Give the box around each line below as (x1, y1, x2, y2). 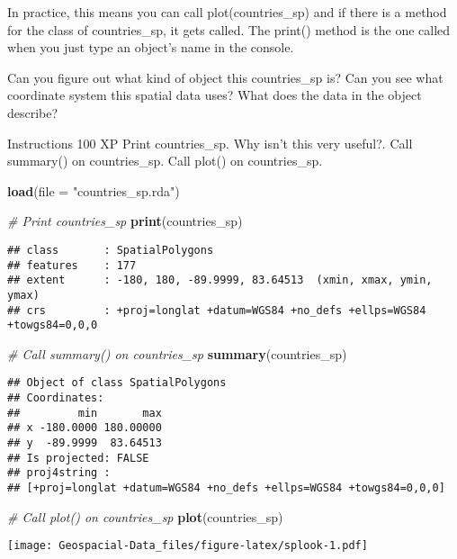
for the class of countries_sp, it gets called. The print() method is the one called (7, 20, 451, 39)
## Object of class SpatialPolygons (7, 376, 227, 390)
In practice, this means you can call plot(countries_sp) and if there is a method (7, 3, 447, 21)
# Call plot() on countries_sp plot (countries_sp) (7, 507, 283, 526)
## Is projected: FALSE (7, 451, 149, 464)
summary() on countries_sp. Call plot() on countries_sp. (7, 151, 323, 170)
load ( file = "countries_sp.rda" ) (7, 181, 180, 200)
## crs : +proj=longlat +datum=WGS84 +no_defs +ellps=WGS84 (7, 303, 426, 317)
